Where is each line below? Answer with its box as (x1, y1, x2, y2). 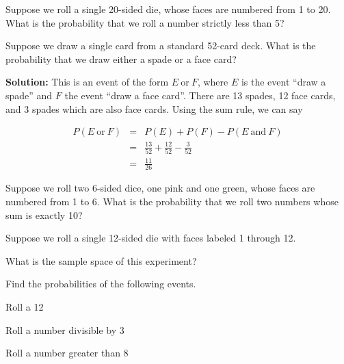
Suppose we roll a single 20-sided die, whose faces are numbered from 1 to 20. (5, 2, 331, 16)
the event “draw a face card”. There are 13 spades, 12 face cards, (64, 88, 336, 102)
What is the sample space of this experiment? (5, 253, 197, 268)
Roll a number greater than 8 (5, 346, 129, 360)
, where (197, 75, 228, 89)
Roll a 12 (5, 299, 44, 313)
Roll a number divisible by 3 (5, 322, 124, 337)
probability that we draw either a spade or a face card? (5, 51, 237, 66)
